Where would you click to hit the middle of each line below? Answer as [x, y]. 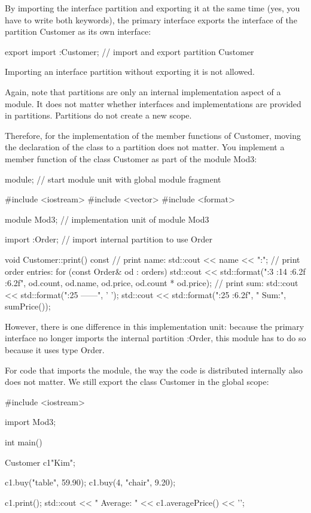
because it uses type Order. [55, 350]
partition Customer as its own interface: [78, 31]
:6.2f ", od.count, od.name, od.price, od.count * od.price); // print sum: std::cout [152, 283]
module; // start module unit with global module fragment [113, 179]
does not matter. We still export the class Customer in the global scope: [137, 382]
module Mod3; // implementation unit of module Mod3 [107, 219]
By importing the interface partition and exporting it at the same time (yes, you [153, 8]
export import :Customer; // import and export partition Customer [129, 51]
